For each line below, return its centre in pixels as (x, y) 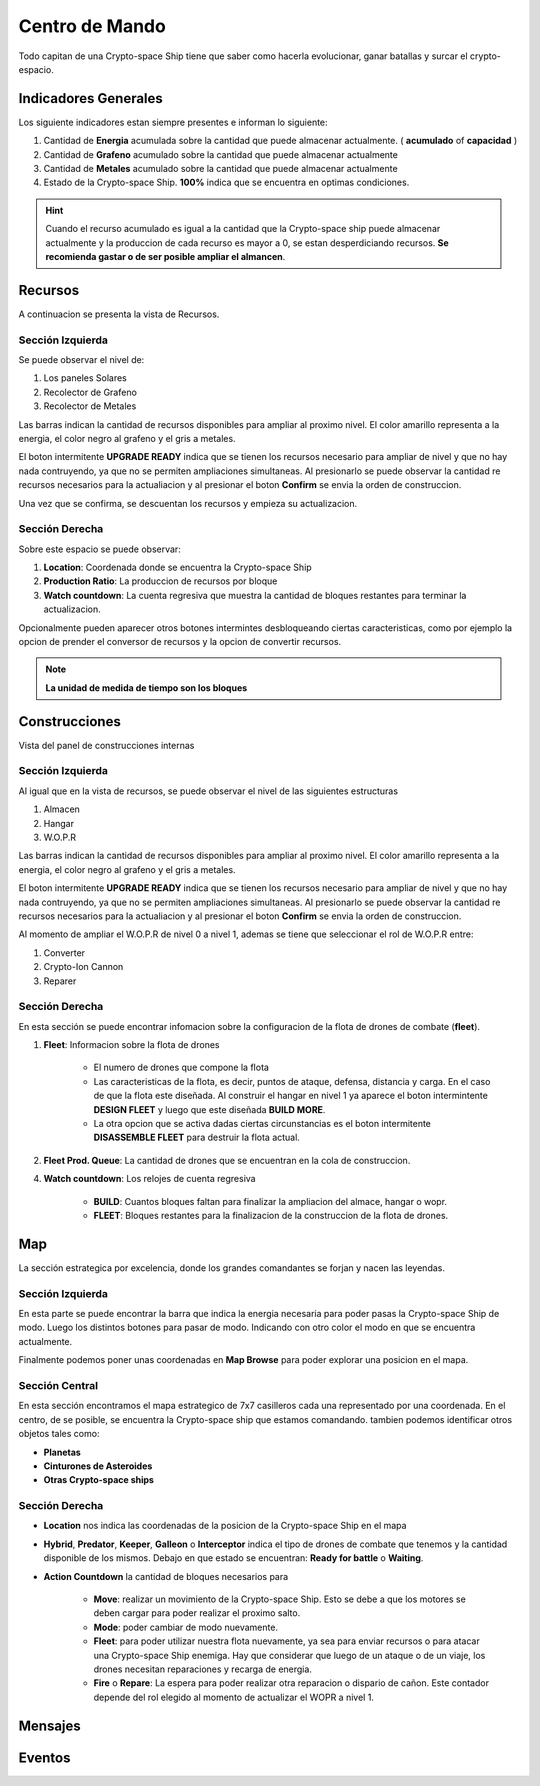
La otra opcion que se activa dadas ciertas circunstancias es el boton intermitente (262, 1124)
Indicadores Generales (91, 98)
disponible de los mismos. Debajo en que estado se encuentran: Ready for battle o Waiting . (233, 1558)
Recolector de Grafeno (90, 392)
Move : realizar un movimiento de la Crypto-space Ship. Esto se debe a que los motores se (280, 1599)
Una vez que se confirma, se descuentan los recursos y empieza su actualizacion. (188, 503)
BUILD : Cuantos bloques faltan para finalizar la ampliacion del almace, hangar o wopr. (270, 1201)
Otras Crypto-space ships (99, 1480)
